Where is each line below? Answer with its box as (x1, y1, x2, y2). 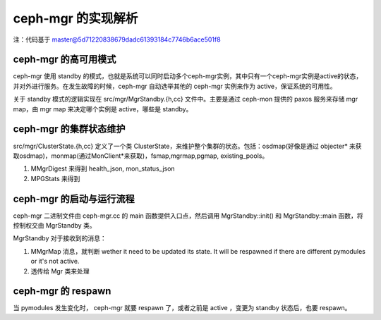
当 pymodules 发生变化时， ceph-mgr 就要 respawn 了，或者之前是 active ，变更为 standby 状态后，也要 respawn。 (13, 304, 351, 312)
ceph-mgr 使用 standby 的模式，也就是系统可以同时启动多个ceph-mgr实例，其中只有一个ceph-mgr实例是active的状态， (13, 72, 363, 80)
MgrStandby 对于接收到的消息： (13, 234, 107, 242)
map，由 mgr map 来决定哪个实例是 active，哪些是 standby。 (13, 104, 193, 113)
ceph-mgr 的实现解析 (13, 11, 138, 26)
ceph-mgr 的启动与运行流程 (13, 192, 135, 204)
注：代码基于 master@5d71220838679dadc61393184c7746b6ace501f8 (13, 35, 222, 44)
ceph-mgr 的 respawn (13, 285, 111, 297)
